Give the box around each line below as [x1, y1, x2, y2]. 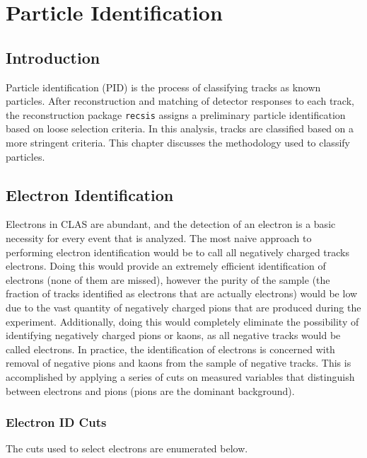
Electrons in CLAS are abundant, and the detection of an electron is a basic [6, 217, 336, 231]
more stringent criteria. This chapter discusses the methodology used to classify [6, 135, 350, 150]
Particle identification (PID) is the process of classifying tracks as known [6, 79, 321, 94]
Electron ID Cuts [6, 413, 107, 431]
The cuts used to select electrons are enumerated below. [6, 441, 248, 456]
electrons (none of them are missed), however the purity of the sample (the [6, 272, 330, 287]
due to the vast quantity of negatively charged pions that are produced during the [6, 299, 361, 314]
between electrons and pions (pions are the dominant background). [6, 383, 295, 398]
